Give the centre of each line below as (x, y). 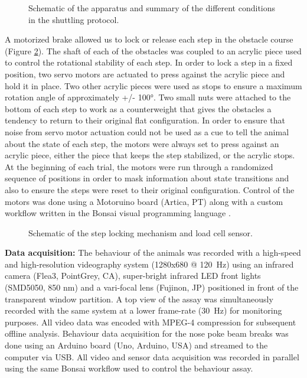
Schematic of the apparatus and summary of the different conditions (152, 8)
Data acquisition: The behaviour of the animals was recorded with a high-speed (153, 252)
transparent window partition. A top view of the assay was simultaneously (139, 299)
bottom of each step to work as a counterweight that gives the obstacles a (138, 108)
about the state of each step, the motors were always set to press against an (142, 143)
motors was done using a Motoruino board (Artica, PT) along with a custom (144, 201)
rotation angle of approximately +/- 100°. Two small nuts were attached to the (148, 97)
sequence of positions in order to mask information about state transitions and (147, 178)
